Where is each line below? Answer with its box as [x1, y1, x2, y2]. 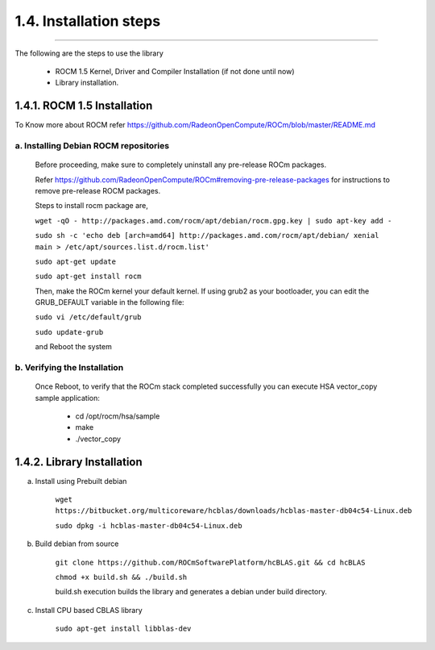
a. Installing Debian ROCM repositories [14, 140, 169, 151]
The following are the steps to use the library [14, 48, 164, 58]
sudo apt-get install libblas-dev [55, 624, 192, 633]
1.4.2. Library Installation [14, 455, 143, 469]
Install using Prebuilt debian [35, 476, 127, 485]
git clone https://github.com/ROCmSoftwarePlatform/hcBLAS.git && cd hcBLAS [55, 557, 366, 567]
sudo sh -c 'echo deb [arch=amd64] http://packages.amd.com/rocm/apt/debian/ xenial [35, 231, 379, 240]
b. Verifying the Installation [14, 362, 124, 373]
